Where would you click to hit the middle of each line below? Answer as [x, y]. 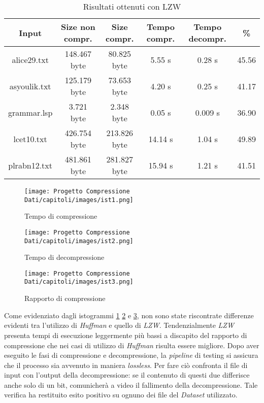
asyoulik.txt [30, 86]
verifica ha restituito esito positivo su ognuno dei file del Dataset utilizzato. [121, 395]
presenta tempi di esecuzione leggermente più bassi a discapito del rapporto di [126, 335]
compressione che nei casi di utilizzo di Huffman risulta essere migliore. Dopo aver [132, 345]
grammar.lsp [30, 112]
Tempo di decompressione [64, 257]
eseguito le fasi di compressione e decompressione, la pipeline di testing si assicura [131, 355]
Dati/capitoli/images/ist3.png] [79, 282]
